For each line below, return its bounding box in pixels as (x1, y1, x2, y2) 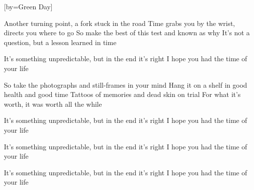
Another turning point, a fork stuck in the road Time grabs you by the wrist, (4, 18, 235, 28)
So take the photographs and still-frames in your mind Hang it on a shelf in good (4, 79, 247, 90)
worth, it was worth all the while (4, 98, 102, 109)
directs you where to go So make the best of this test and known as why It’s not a (4, 27, 250, 38)
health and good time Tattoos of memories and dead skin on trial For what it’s (4, 89, 241, 99)
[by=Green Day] (4, 1, 53, 11)
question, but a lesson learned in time (4, 37, 117, 47)
